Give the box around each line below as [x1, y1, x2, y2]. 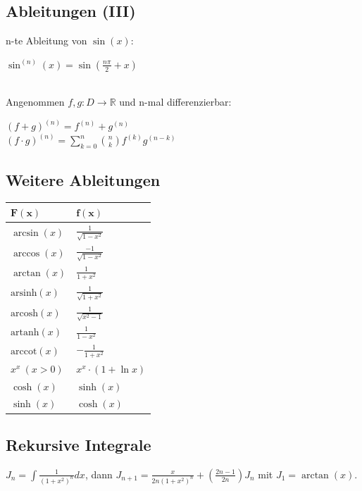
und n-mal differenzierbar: [119, 94, 232, 109]
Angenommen [6, 94, 65, 109]
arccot [11, 346, 37, 356]
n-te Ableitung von [6, 33, 87, 48]
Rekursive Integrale [6, 433, 151, 455]
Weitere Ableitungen [6, 168, 161, 190]
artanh [11, 328, 39, 338]
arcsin [13, 228, 39, 238]
